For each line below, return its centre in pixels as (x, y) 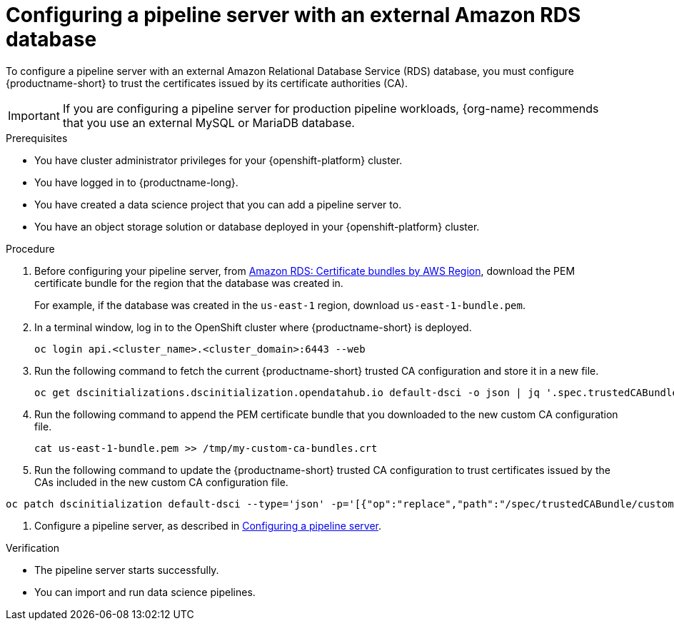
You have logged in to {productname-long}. (136, 182)
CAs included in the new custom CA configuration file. (161, 482)
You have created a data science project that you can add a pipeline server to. (218, 204)
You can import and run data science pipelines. (145, 592)
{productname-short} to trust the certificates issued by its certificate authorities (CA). (207, 83)
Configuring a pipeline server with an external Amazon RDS (293, 15)
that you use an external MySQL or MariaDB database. (208, 122)
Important (34, 115)
